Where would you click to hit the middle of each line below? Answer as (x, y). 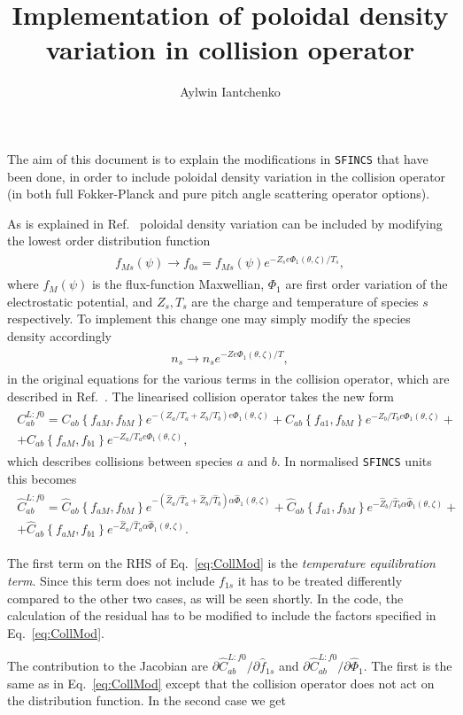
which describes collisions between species (120, 460)
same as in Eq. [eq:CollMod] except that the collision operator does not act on (221, 683)
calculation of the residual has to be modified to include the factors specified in (222, 615)
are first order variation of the (367, 284)
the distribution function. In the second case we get (147, 700)
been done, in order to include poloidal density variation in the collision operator (227, 176)
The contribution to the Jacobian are (108, 666)
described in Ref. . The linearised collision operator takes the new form (201, 396)
